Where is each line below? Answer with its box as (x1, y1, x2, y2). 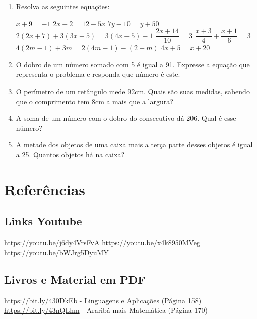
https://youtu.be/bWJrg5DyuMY (4, 247, 109, 257)
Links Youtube (4, 213, 82, 229)
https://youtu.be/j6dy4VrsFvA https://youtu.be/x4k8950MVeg (4, 237, 201, 248)
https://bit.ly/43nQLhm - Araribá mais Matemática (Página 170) (4, 305, 208, 315)
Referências (4, 179, 86, 199)
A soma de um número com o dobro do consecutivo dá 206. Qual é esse (16, 113, 236, 123)
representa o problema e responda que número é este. (16, 69, 180, 79)
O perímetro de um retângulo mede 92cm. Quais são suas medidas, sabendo (16, 86, 250, 97)
